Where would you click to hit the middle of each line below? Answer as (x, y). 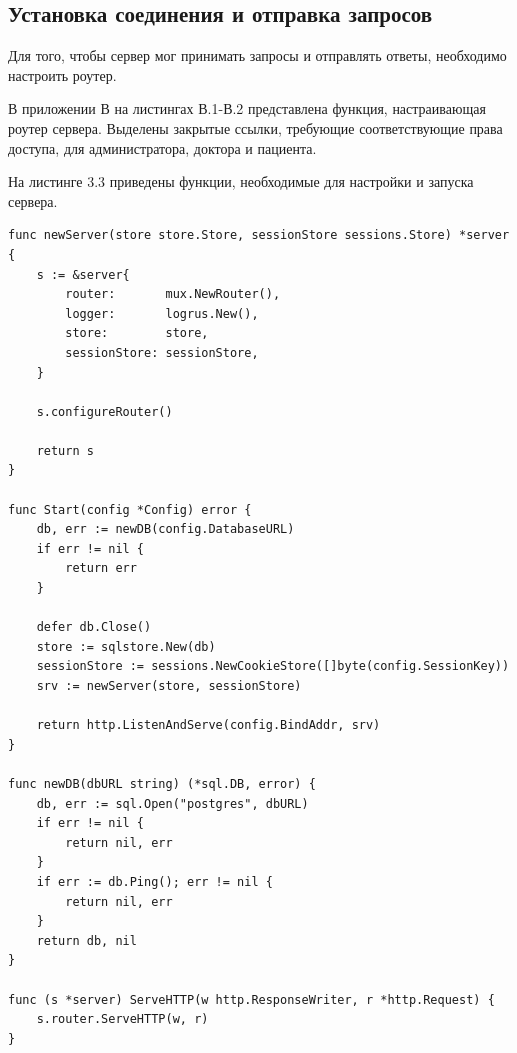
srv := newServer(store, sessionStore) (169, 686)
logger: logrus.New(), (162, 313)
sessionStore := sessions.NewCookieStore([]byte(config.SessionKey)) (273, 666)
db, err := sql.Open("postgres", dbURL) (172, 803)
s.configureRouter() (104, 411)
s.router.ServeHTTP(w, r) (122, 1019)
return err (101, 568)
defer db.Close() (94, 627)
